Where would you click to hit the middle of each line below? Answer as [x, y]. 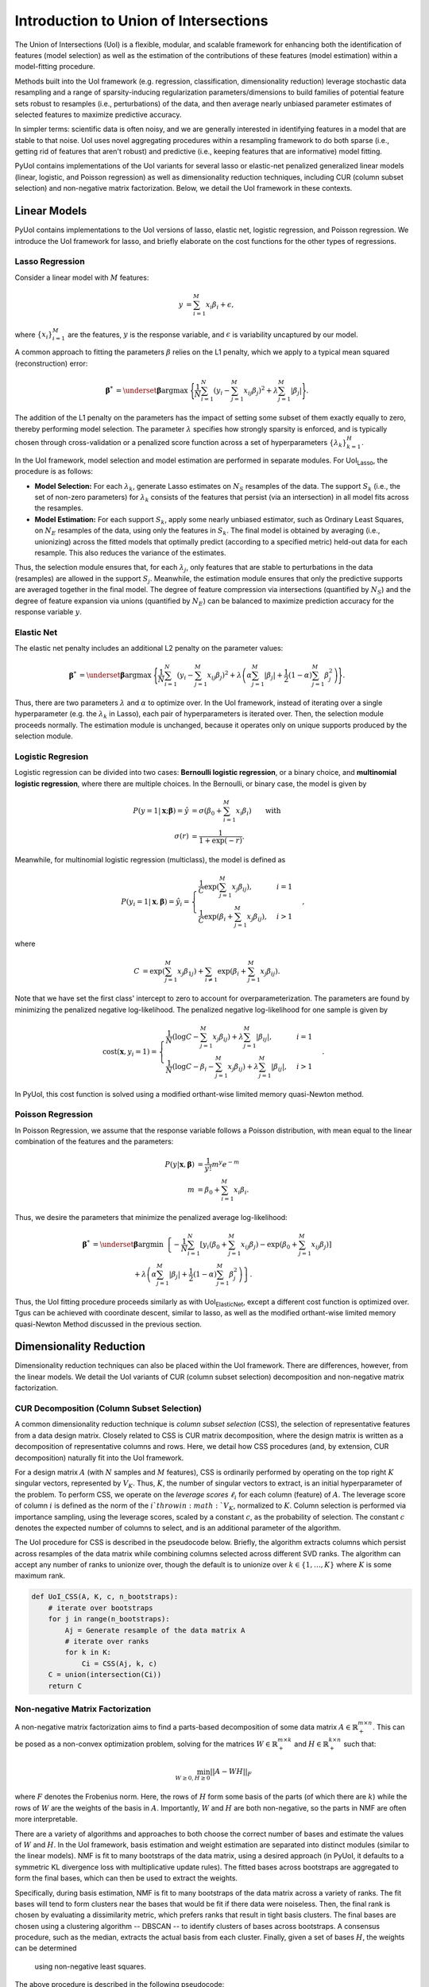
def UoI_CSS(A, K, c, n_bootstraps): [105, 1597]
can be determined [46, 1948]
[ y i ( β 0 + [214, 1245]
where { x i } [34, 335]
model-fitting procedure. [55, 67]
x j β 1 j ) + [191, 972]
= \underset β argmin [128, 1245]
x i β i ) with [258, 811]
